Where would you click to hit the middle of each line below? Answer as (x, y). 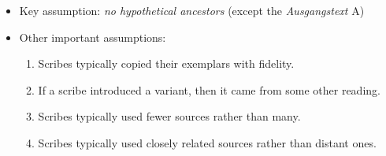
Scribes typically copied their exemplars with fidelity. (166, 63)
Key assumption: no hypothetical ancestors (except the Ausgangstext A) (192, 10)
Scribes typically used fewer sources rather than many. (169, 116)
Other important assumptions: (93, 37)
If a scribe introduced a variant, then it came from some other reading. (209, 89)
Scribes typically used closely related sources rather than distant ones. (207, 142)
